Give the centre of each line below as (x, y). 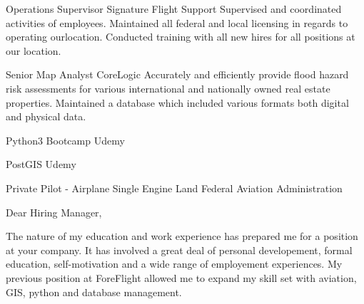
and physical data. (46, 116)
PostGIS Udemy (41, 164)
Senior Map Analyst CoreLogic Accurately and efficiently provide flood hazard (177, 74)
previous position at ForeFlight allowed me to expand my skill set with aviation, (181, 277)
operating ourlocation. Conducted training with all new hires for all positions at (181, 37)
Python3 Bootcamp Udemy (65, 140)
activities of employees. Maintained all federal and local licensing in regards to (177, 22)
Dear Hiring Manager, (54, 212)
